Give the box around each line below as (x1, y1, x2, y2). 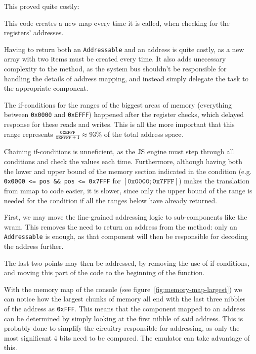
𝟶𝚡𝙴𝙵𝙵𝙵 (60, 130, 76, 135)
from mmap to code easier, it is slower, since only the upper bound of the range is (4, 185, 253, 195)
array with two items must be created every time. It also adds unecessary (4, 54, 226, 64)
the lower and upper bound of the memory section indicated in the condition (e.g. (4, 166, 252, 176)
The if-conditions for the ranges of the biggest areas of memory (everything (4, 99, 232, 110)
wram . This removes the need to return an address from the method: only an (4, 221, 237, 232)
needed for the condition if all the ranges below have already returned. (4, 195, 217, 205)
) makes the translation (178, 176, 250, 186)
